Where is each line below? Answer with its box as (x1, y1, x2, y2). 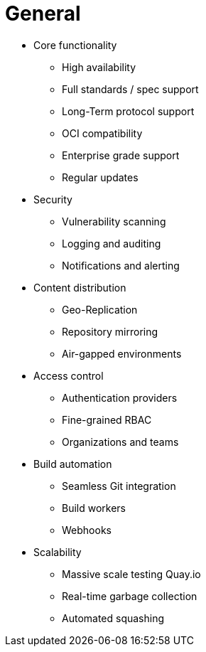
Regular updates (62, 171, 139, 183)
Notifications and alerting (62, 259, 180, 272)
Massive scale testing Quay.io (62, 567, 201, 580)
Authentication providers (62, 391, 178, 404)
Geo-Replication (62, 303, 138, 316)
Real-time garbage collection (62, 589, 197, 602)
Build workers (62, 501, 126, 514)
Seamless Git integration (62, 479, 176, 492)
